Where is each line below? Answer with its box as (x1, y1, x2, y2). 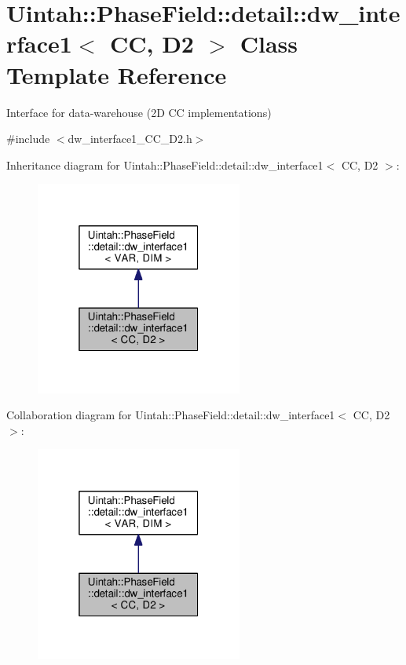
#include (6, 130, 50, 147)
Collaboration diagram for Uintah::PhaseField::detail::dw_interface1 (6, 407, 335, 423)
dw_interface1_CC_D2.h (68, 130, 192, 147)
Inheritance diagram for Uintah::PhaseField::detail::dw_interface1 (6, 156, 324, 173)
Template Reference (6, 58, 227, 90)
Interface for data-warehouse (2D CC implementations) (6, 104, 272, 120)
